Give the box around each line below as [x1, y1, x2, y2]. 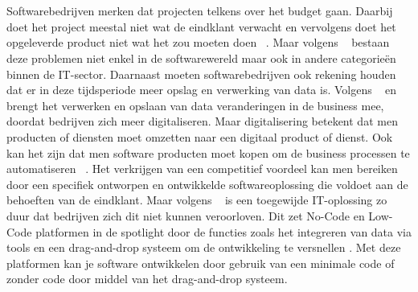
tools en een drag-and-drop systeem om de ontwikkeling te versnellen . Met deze [6, 239, 401, 256]
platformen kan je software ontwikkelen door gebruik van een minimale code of [6, 254, 395, 271]
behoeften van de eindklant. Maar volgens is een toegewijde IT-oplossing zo [6, 191, 387, 208]
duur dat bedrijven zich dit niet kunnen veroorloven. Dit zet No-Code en [6, 207, 365, 224]
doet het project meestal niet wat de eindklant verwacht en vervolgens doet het [6, 18, 396, 35]
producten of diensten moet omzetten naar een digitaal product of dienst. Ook [6, 128, 393, 145]
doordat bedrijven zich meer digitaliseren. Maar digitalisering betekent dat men [6, 113, 398, 130]
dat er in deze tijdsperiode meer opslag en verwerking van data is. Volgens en [6, 81, 397, 98]
